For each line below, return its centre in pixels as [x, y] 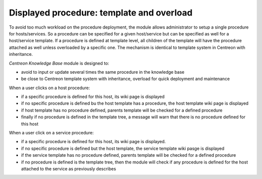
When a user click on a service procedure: [51, 133]
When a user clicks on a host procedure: [49, 88]
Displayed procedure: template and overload [101, 13]
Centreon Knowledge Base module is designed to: [59, 63]
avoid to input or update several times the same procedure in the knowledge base [103, 72]
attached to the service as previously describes [69, 169]
